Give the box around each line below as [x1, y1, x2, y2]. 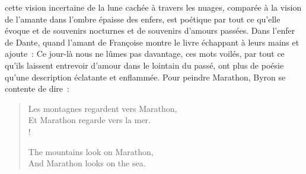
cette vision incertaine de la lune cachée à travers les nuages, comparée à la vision [5, 1, 302, 13]
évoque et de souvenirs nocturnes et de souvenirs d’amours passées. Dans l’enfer [5, 24, 295, 37]
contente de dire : [5, 82, 69, 95]
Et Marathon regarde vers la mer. [28, 114, 151, 126]
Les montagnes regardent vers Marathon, [28, 102, 177, 114]
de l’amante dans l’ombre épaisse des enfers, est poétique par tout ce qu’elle [5, 12, 280, 25]
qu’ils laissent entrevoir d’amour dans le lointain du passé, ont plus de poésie [5, 59, 284, 71]
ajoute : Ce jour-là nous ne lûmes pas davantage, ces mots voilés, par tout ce [5, 47, 285, 60]
